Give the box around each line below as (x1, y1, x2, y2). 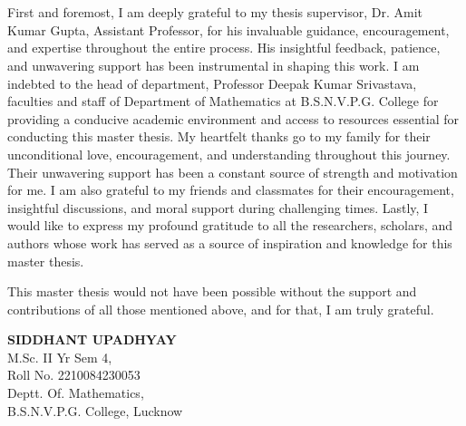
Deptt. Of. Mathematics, (7, 383, 144, 402)
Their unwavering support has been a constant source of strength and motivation (7, 162, 458, 181)
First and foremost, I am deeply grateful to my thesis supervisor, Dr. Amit (7, 3, 423, 22)
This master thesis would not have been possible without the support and (7, 282, 417, 301)
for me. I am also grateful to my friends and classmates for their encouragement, (7, 180, 454, 199)
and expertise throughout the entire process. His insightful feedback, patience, (7, 38, 441, 57)
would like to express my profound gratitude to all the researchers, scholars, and (7, 216, 453, 235)
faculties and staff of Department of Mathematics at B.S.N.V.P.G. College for (7, 92, 439, 111)
